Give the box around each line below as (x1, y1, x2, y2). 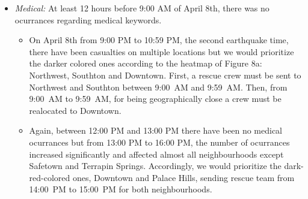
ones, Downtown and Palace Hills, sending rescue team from (73, 171, 295, 183)
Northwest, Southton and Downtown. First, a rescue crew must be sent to (29, 68, 301, 81)
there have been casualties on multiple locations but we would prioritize (29, 45, 294, 58)
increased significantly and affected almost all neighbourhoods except (29, 147, 284, 160)
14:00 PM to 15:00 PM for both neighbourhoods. (29, 183, 212, 195)
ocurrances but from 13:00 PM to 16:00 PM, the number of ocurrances (29, 135, 290, 148)
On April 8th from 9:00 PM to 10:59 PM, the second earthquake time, (29, 34, 289, 46)
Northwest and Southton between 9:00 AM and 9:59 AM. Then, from (29, 80, 288, 93)
